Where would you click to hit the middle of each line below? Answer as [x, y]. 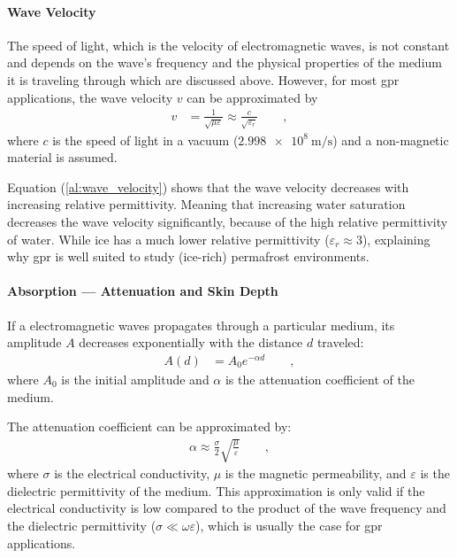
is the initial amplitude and [135, 379]
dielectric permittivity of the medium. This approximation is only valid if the [216, 490]
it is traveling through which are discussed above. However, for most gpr [203, 79]
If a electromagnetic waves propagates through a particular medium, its [201, 325]
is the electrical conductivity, [132, 473]
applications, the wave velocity [90, 97]
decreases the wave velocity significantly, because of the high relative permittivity [228, 222]
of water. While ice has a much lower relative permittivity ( [168, 239]
